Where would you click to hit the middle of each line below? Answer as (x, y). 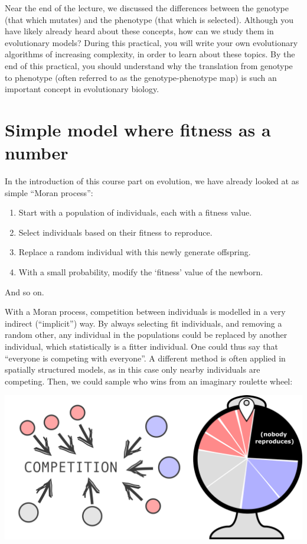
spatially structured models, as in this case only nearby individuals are (133, 369)
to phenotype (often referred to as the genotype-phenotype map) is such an (141, 77)
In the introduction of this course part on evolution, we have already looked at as (152, 181)
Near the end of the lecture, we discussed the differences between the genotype (147, 8)
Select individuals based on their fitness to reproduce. (115, 232)
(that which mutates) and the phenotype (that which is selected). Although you (149, 19)
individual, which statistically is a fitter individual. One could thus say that (141, 346)
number (37, 153)
